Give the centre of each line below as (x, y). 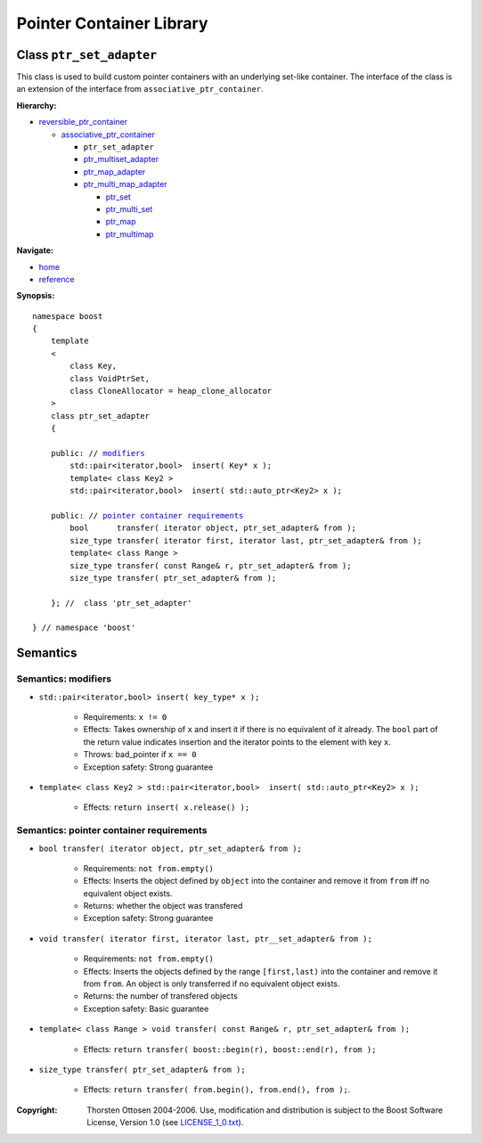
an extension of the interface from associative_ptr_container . (140, 89)
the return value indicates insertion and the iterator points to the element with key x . (237, 742)
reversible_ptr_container (83, 122)
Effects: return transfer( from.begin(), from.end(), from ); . (217, 1090)
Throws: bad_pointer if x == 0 (140, 755)
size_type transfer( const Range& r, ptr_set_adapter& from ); (211, 565)
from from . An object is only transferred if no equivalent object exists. (212, 984)
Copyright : (37, 1110)
